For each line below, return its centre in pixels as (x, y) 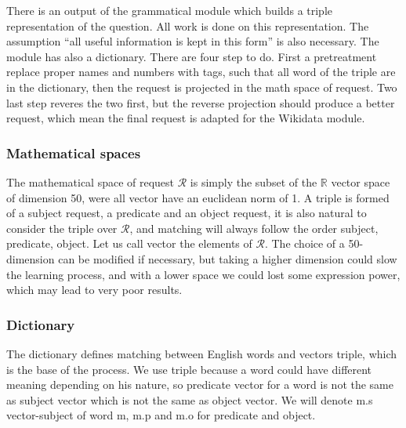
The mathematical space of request (91, 181)
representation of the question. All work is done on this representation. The (188, 25)
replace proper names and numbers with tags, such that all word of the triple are (201, 72)
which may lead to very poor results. (94, 290)
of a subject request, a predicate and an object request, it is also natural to (187, 213)
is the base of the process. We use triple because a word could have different (189, 369)
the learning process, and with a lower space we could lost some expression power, (203, 274)
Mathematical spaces (74, 152)
